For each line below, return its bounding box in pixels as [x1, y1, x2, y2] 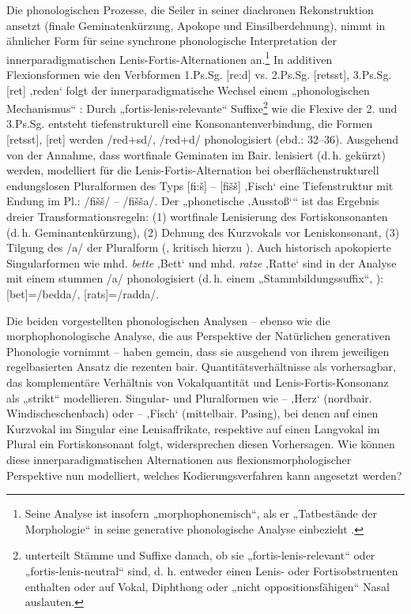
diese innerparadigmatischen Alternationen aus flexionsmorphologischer [6, 451, 352, 467]
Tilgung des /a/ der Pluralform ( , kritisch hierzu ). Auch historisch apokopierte [6, 239, 391, 256]
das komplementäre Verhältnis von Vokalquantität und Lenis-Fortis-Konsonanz [6, 373, 389, 390]
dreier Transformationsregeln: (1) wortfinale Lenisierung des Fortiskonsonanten [6, 208, 388, 225]
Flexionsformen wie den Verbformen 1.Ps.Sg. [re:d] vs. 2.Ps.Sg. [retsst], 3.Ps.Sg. [6, 66, 392, 83]
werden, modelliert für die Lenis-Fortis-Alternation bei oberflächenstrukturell [6, 162, 379, 178]
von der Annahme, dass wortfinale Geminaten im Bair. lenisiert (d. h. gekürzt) [6, 146, 386, 163]
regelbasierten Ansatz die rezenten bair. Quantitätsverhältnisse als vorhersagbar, [6, 358, 396, 375]
